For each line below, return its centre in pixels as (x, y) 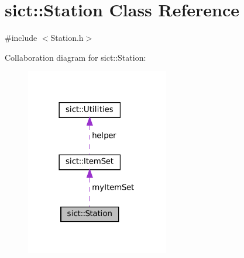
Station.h (67, 38)
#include (21, 38)
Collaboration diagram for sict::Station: (75, 57)
